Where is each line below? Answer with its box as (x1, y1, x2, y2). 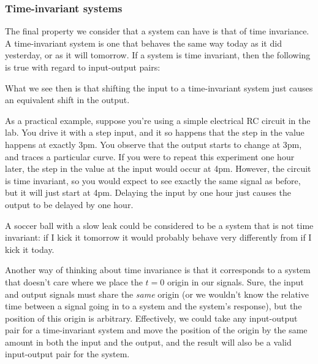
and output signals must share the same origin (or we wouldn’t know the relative (5, 287, 309, 300)
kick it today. (5, 242, 55, 255)
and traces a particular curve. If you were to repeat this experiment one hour (5, 150, 295, 163)
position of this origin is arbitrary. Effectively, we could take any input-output (5, 311, 298, 324)
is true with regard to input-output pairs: (5, 61, 161, 73)
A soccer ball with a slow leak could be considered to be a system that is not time (5, 219, 314, 231)
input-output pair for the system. (5, 347, 130, 360)
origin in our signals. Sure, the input (167, 275, 304, 288)
